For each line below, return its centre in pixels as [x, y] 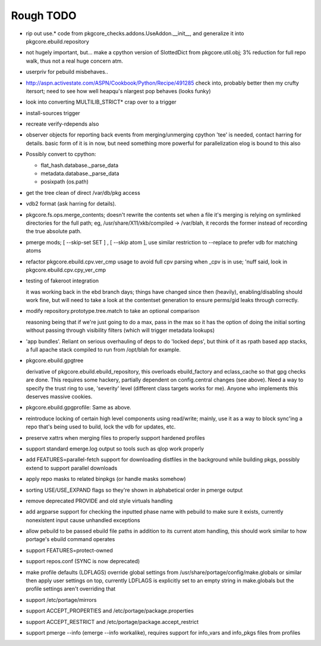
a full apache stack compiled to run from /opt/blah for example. [103, 350]
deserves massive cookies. [59, 397]
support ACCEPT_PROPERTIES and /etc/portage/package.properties [110, 611]
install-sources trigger [53, 113]
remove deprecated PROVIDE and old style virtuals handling [99, 501]
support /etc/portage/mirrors [61, 600]
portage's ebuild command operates [70, 539]
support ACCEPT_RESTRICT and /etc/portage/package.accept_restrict [112, 622]
